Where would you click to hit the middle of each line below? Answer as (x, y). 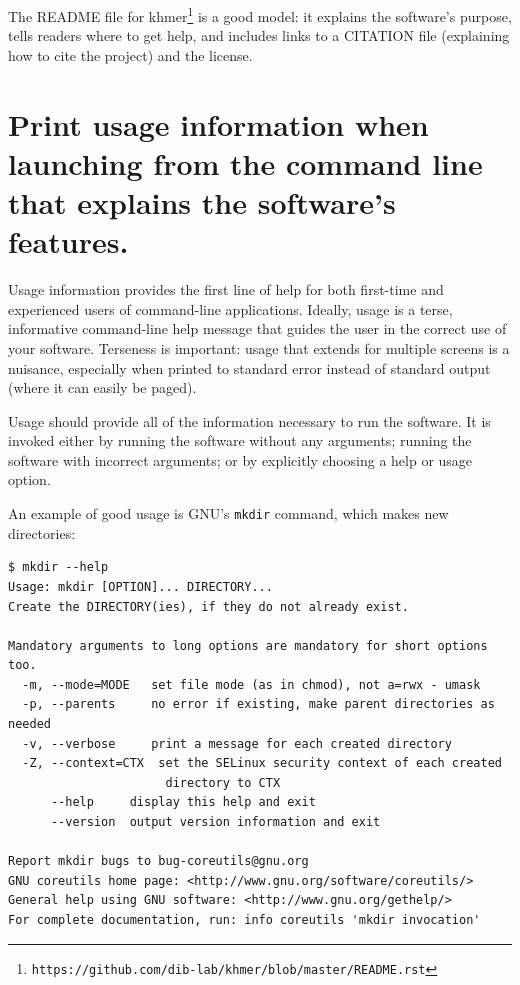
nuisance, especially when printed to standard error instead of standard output (249, 367)
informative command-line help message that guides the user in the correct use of (257, 328)
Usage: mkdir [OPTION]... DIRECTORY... (140, 586)
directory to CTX (223, 782)
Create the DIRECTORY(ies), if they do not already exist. (208, 606)
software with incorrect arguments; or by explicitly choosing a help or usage (240, 459)
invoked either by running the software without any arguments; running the (240, 440)
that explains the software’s (202, 202)
